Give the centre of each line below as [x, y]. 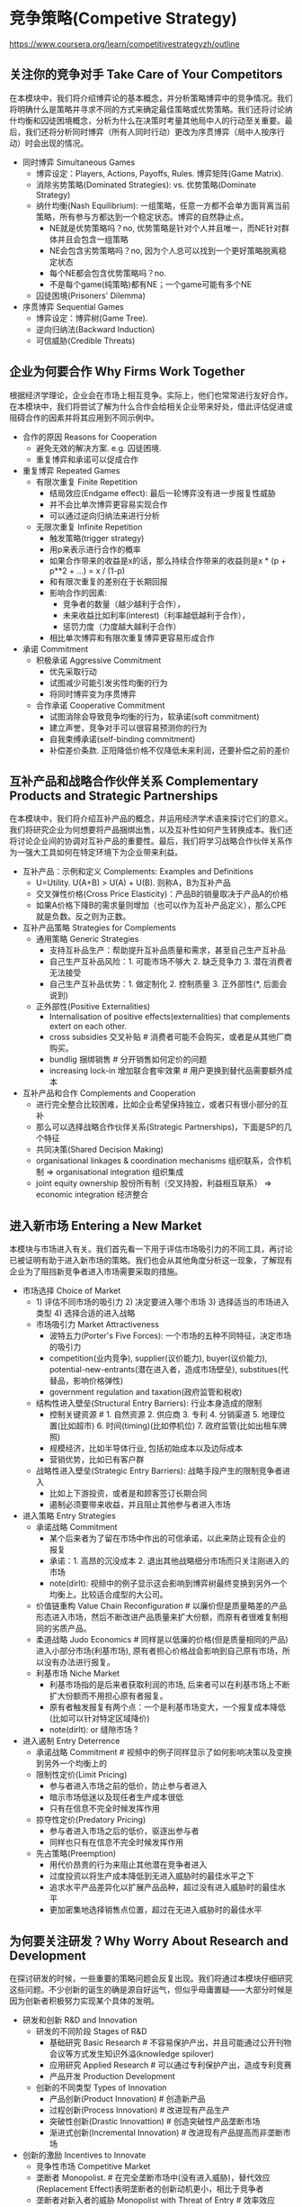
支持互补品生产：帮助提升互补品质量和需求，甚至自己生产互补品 [167, 950]
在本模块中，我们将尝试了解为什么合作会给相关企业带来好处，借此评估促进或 [151, 406]
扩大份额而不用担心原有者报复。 [108, 1696]
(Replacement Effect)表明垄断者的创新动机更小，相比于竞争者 [150, 2189]
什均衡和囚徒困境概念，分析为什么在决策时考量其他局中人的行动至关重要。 [147, 120]
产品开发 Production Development [112, 2076]
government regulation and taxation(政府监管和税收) [146, 1392]
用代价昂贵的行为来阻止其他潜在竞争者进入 [128, 1865]
